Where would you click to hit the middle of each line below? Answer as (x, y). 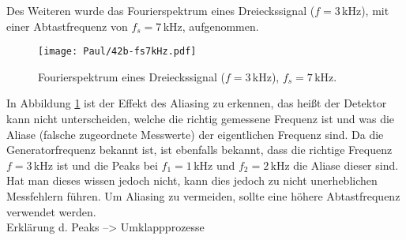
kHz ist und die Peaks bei (96, 165)
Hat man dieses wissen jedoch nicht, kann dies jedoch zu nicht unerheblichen (192, 180)
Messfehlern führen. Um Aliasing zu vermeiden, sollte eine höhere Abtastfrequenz (203, 196)
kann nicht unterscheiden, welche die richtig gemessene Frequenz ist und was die (201, 119)
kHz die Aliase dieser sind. (335, 165)
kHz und (214, 165)
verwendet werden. (51, 211)
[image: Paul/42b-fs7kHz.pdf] (117, 52)
